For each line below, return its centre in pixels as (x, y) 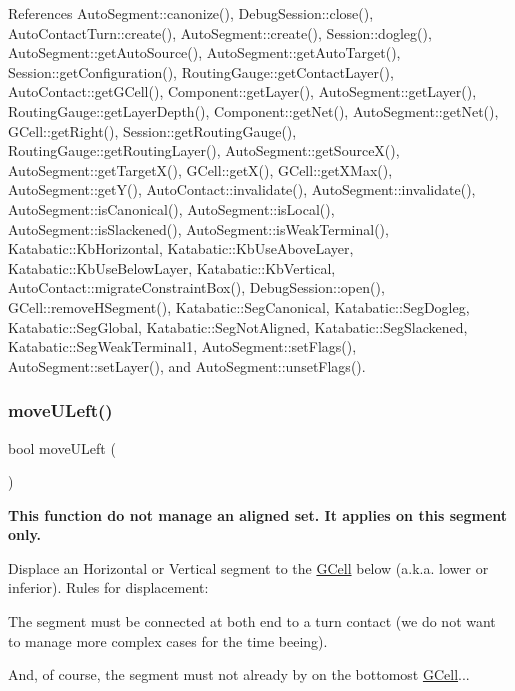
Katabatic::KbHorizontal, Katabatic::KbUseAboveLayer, (181, 248)
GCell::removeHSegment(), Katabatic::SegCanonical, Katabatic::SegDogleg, (239, 306)
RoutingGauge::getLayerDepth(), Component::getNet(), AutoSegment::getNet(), (253, 110)
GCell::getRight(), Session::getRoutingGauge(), (152, 130)
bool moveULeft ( (62, 447)
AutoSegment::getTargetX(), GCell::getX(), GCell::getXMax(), (200, 169)
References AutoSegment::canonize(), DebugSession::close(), (191, 13)
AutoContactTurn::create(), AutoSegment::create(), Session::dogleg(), (220, 32)
